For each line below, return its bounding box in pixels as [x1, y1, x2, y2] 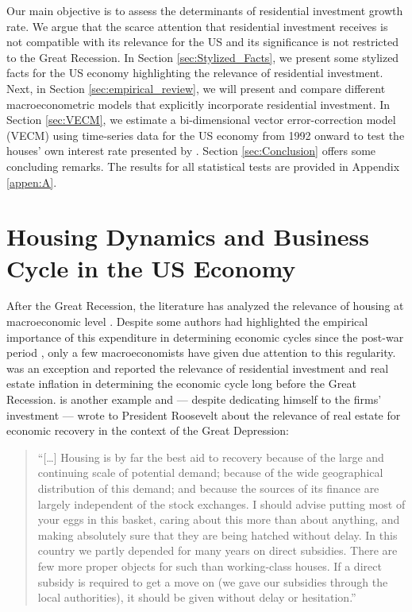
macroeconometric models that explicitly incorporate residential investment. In [6, 95, 391, 112]
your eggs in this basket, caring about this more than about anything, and [37, 511, 400, 528]
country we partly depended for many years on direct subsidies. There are [37, 542, 398, 559]
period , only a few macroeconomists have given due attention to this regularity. [6, 344, 396, 361]
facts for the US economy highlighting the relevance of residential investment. [6, 64, 383, 81]
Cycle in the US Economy [6, 251, 296, 284]
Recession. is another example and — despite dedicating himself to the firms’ [6, 391, 382, 407]
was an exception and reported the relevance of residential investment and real [6, 359, 389, 376]
